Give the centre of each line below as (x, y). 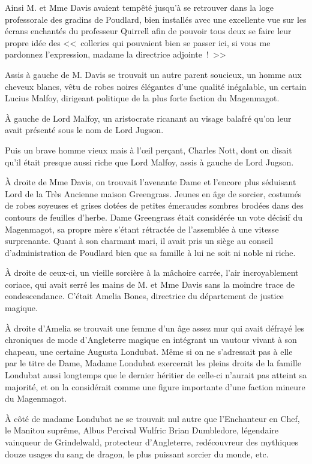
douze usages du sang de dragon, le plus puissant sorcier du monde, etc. (137, 454)
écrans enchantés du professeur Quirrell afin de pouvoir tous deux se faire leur (148, 31)
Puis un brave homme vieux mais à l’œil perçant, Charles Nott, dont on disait (148, 150)
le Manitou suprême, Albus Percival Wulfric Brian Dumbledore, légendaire (142, 430)
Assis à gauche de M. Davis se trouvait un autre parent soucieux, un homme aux (153, 74)
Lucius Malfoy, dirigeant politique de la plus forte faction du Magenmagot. (142, 98)
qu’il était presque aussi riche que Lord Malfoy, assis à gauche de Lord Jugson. (149, 162)
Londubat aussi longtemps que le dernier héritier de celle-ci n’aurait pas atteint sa (156, 375)
